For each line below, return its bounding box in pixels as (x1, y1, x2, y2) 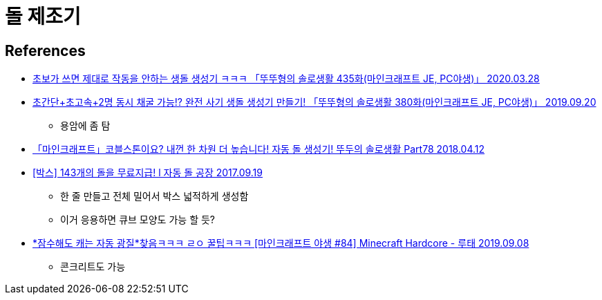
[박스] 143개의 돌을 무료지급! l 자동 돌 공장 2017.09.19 (32, 167, 263, 179)
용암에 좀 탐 (60, 120, 111, 132)
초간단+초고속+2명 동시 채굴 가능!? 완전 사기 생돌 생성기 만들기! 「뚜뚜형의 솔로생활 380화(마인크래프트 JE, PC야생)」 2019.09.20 (32, 96, 596, 109)
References (5, 41, 86, 59)
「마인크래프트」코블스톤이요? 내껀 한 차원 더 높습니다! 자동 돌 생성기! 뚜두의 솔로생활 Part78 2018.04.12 (32, 143, 485, 156)
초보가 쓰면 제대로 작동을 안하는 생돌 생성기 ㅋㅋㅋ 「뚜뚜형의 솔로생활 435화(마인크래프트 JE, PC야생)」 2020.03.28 (32, 73, 540, 85)
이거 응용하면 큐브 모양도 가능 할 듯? (60, 214, 215, 226)
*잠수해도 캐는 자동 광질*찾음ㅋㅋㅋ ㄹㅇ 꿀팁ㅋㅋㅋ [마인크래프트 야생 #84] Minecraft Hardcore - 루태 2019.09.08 (32, 237, 529, 250)
